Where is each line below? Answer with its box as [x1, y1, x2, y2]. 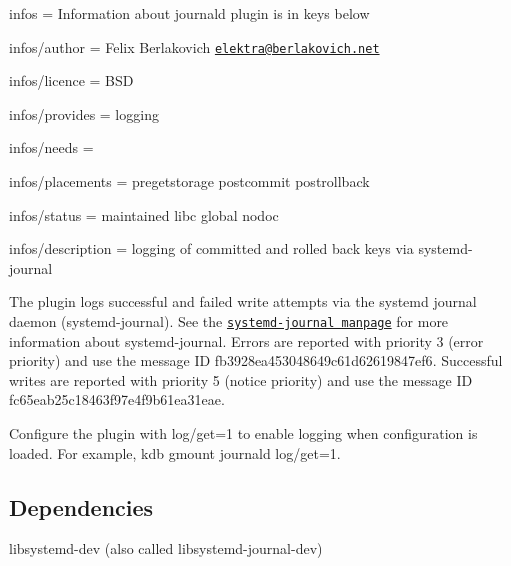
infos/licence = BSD [9, 70, 134, 91]
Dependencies [9, 491, 154, 522]
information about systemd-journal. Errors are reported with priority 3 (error [9, 330, 484, 351]
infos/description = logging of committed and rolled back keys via [9, 238, 414, 259]
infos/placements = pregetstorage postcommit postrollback [9, 171, 370, 192]
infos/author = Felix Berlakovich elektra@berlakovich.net [9, 36, 380, 57]
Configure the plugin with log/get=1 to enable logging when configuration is [9, 423, 478, 444]
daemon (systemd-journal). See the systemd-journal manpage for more [9, 311, 449, 331]
